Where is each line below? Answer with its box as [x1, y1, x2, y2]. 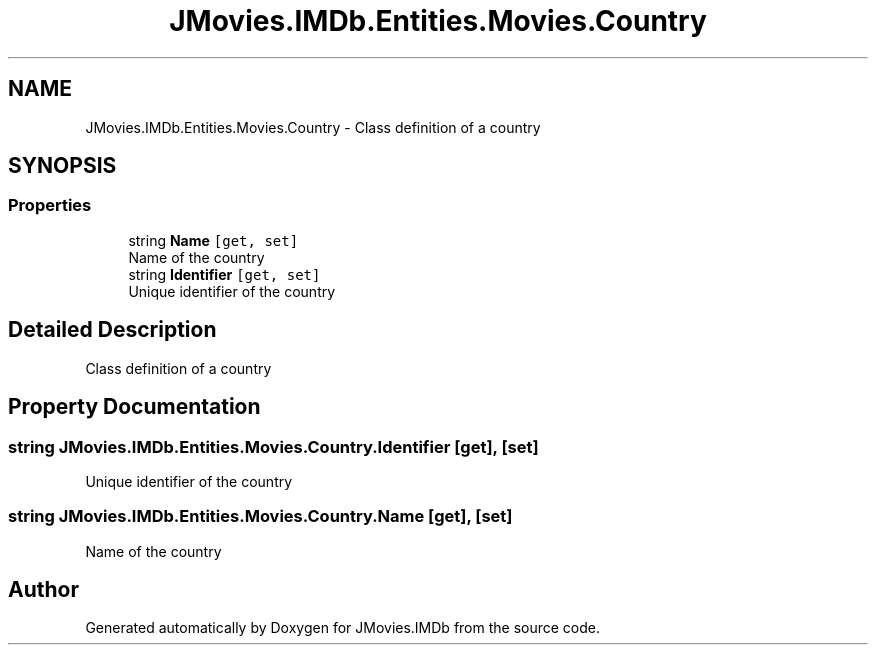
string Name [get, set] [128, 231, 299, 249]
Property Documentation [8, 394, 261, 420]
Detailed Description [8, 317, 217, 343]
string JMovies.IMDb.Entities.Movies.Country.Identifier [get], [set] [8, 436, 539, 457]
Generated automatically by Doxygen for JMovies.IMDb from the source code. [85, 619, 601, 637]
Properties [8, 195, 92, 216]
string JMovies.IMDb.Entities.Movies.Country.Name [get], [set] [8, 506, 513, 527]
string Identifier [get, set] [128, 265, 321, 283]
